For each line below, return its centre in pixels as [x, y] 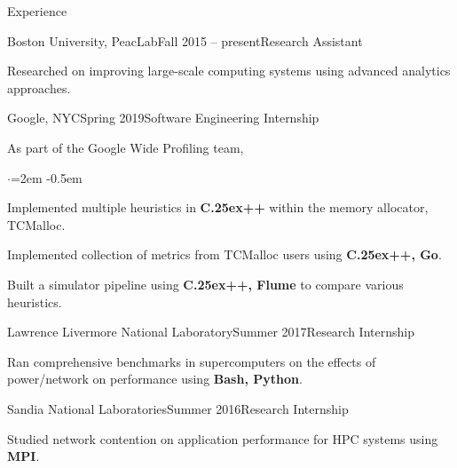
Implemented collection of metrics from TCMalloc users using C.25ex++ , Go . [225, 254]
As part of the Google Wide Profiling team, [126, 147]
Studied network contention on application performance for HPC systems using [223, 438]
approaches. [39, 87]
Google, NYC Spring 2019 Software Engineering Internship [163, 118]
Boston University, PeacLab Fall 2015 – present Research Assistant [185, 40]
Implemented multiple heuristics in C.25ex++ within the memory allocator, [218, 207]
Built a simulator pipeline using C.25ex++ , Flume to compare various [205, 284]
